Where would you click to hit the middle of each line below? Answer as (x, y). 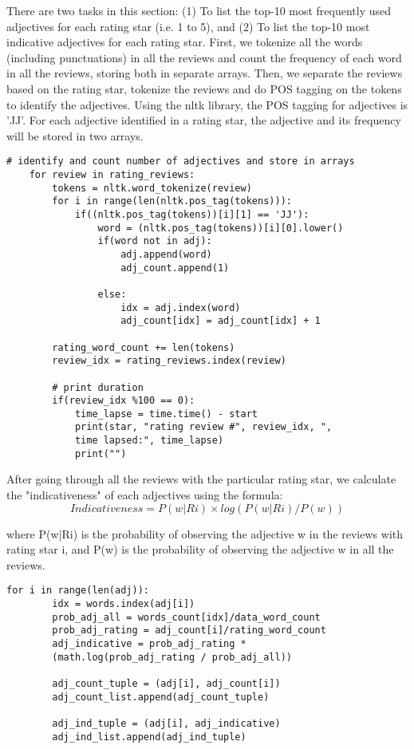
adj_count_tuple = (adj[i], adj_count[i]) (166, 684)
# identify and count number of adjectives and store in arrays (181, 162)
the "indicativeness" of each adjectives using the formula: (145, 495)
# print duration (98, 387)
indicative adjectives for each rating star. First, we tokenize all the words (185, 42)
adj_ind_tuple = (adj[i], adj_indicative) (166, 723)
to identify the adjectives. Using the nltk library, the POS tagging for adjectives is (207, 104)
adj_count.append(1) (175, 268)
